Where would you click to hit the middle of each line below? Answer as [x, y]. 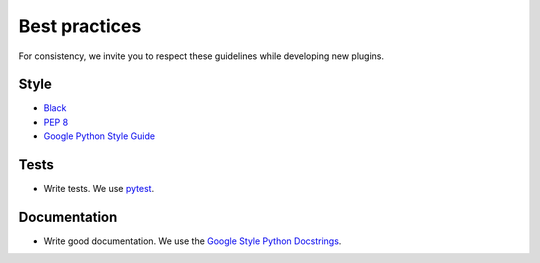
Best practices [80, 26]
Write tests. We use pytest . [99, 189]
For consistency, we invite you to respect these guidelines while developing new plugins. [201, 56]
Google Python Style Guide [99, 136]
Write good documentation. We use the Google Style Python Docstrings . [192, 241]
